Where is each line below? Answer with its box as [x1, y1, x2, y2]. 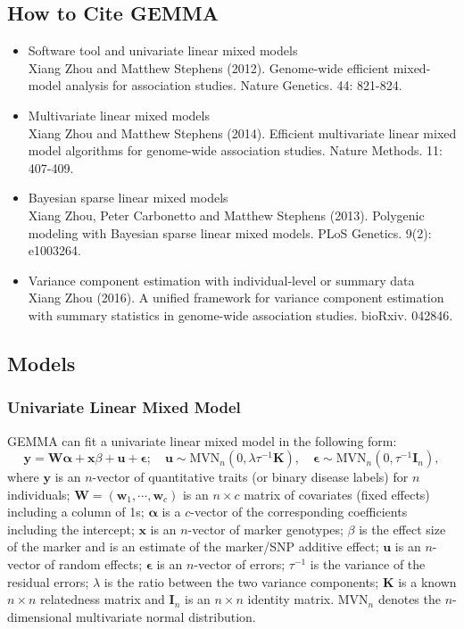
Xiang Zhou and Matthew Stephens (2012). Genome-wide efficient [28, 58, 390, 77]
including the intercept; [7, 519, 135, 538]
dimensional [7, 607, 72, 625]
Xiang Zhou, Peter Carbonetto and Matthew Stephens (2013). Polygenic [28, 205, 425, 224]
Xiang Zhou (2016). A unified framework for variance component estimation [28, 288, 444, 307]
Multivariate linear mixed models [28, 105, 210, 124]
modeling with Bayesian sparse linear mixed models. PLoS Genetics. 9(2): [28, 223, 432, 242]
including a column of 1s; [7, 502, 145, 521]
